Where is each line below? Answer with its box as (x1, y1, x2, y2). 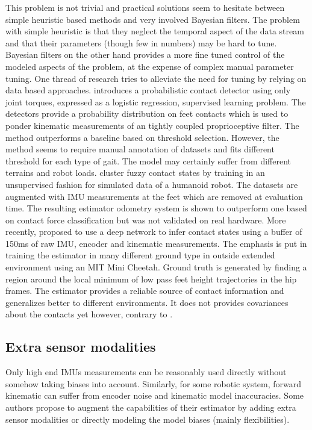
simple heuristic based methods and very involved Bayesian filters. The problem (5, 13, 300, 25)
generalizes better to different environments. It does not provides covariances (5, 296, 289, 308)
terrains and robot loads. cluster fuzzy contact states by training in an (5, 166, 265, 179)
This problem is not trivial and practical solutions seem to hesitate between (5, 1, 285, 13)
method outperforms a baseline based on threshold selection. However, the (5, 131, 279, 143)
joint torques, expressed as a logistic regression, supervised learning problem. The (5, 95, 306, 108)
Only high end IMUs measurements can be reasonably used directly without (5, 366, 287, 378)
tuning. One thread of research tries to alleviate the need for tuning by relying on (5, 72, 307, 84)
